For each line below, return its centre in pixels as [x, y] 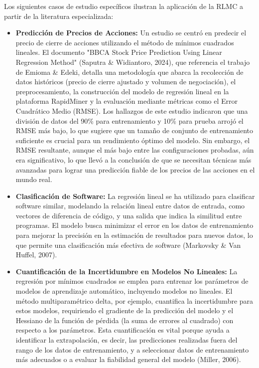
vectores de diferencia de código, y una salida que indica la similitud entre [129, 215]
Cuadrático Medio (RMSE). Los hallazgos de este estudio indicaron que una [132, 110]
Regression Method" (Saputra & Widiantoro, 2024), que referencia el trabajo [133, 62]
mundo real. [34, 179]
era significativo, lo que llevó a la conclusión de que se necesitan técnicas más [133, 159]
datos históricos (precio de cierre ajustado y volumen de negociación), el [126, 82]
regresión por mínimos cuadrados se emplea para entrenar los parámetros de [132, 281]
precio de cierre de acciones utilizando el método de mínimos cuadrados [125, 42]
